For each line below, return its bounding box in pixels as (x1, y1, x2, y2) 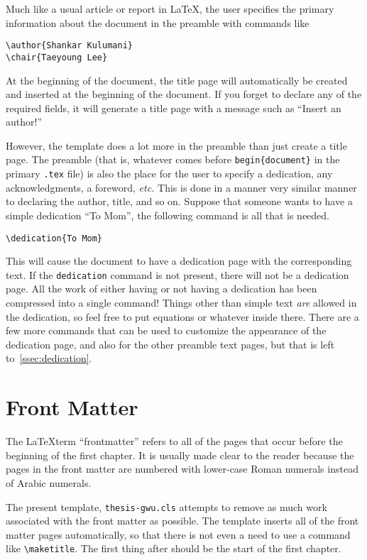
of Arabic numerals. (6, 475, 92, 490)
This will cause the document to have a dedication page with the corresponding (6, 253, 352, 268)
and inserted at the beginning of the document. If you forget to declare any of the (6, 87, 362, 101)
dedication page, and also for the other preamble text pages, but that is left (6, 336, 335, 351)
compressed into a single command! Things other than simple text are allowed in (6, 295, 357, 310)
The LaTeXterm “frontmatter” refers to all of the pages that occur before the (6, 434, 343, 449)
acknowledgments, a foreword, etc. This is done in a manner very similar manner (6, 180, 357, 194)
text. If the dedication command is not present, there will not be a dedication (6, 267, 349, 282)
